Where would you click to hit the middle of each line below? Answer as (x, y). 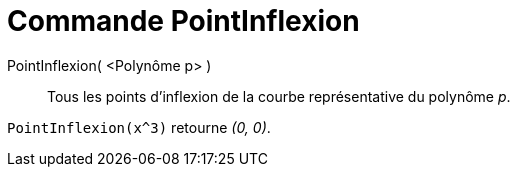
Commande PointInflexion (183, 21)
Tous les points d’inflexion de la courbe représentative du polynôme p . (279, 96)
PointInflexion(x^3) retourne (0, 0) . (139, 127)
